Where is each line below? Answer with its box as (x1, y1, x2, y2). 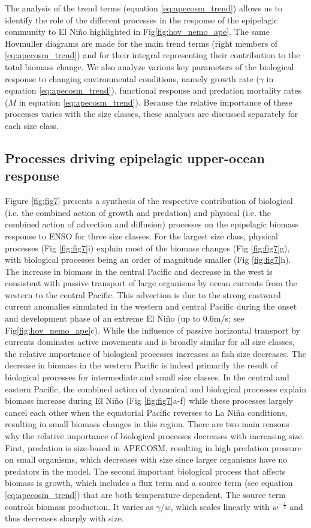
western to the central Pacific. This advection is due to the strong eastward (5, 288, 281, 301)
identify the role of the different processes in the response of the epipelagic (5, 13, 278, 26)
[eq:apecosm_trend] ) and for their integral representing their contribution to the (5, 49, 300, 61)
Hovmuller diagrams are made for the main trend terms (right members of (5, 37, 278, 49)
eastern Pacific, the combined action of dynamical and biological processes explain (5, 382, 307, 395)
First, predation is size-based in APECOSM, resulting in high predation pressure (5, 441, 301, 454)
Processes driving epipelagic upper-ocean (5, 148, 265, 167)
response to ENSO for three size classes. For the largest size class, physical (5, 229, 278, 242)
